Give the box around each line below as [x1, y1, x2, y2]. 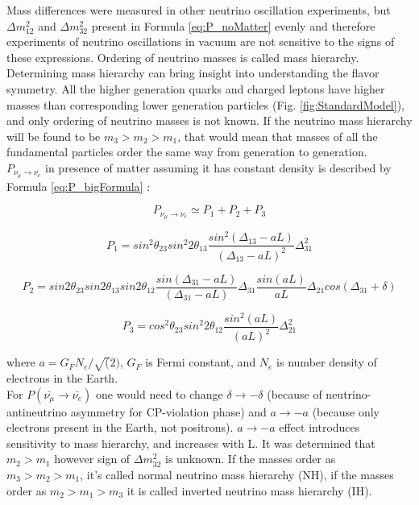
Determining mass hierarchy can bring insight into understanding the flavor [6, 64, 380, 81]
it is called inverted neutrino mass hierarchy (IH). [127, 482, 372, 499]
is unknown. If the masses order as [164, 450, 336, 467]
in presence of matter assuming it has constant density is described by [45, 159, 392, 176]
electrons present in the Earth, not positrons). [6, 419, 234, 436]
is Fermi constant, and [145, 354, 256, 370]
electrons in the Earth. [6, 370, 118, 387]
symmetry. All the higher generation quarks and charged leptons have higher [6, 80, 385, 97]
